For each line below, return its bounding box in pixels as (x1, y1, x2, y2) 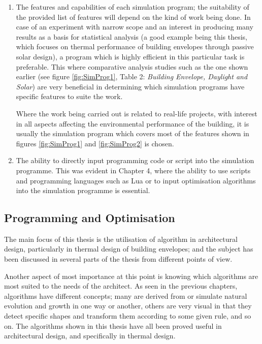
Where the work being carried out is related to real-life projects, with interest (16, 108, 257, 118)
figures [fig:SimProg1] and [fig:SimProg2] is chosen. (16, 138, 174, 148)
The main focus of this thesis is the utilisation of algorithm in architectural (4, 233, 238, 244)
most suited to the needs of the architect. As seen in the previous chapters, (4, 280, 238, 291)
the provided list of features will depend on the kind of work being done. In (16, 11, 251, 22)
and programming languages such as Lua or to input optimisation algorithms (16, 175, 256, 185)
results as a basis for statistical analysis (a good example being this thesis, (16, 31, 247, 42)
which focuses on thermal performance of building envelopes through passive (16, 41, 254, 52)
